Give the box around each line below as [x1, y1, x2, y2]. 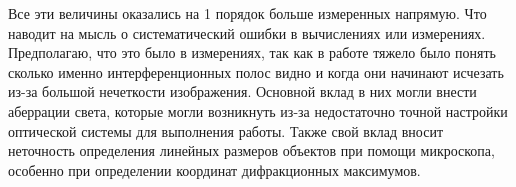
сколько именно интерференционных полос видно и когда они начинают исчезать [8, 61, 504, 82]
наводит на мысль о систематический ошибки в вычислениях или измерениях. [8, 22, 486, 43]
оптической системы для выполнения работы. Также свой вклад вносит [8, 120, 444, 141]
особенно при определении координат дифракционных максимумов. [8, 159, 421, 180]
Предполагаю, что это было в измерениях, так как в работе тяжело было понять [8, 42, 497, 63]
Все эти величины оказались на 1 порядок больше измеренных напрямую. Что [8, 3, 487, 23]
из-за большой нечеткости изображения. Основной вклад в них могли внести [8, 81, 477, 102]
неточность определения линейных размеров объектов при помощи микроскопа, [8, 140, 495, 161]
